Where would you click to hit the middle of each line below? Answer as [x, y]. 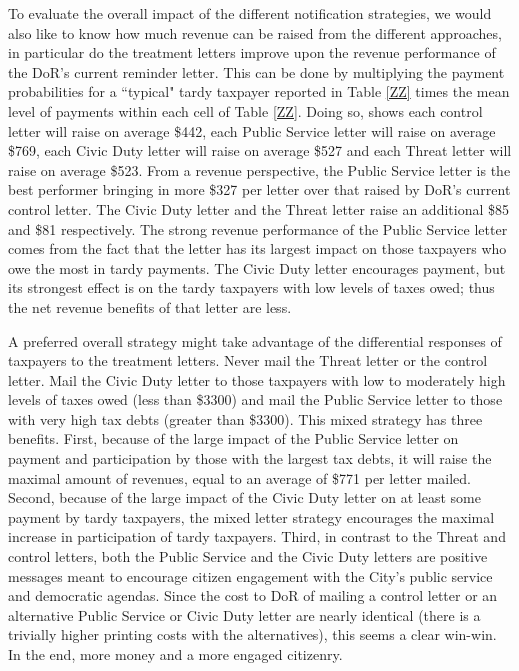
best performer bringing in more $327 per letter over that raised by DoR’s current [259, 189]
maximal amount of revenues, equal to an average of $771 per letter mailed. [239, 477]
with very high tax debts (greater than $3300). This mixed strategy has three [245, 418]
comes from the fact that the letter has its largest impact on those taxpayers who [257, 248]
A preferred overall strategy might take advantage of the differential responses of [255, 340]
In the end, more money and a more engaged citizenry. [175, 654]
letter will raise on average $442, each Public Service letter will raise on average [252, 130]
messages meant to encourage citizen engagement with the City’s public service [250, 575]
